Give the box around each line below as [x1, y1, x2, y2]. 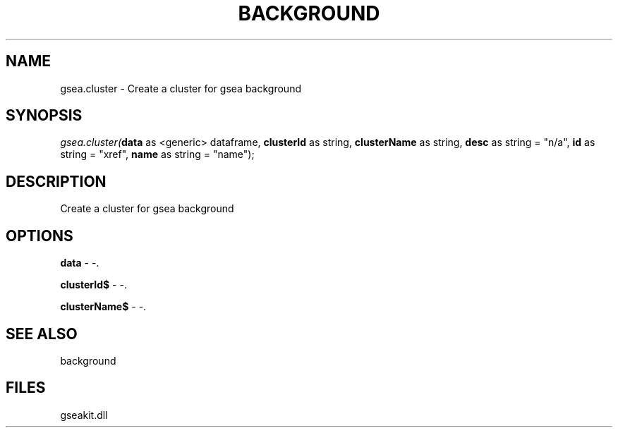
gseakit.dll [60, 408, 108, 421]
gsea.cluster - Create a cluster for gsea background [60, 82, 301, 94]
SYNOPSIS [6, 106, 83, 125]
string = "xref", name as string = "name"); [60, 148, 255, 161]
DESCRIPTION [6, 172, 107, 190]
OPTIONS [6, 226, 73, 245]
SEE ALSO [6, 324, 78, 343]
